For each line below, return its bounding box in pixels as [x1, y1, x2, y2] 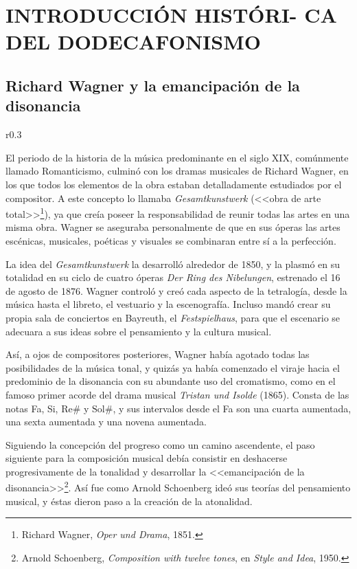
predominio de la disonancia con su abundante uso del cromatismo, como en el [5, 374, 336, 388]
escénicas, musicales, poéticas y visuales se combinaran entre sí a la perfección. [5, 233, 336, 247]
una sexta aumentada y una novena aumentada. [5, 414, 207, 429]
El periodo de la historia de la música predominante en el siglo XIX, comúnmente [5, 150, 349, 164]
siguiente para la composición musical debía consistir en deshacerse [5, 451, 288, 465]
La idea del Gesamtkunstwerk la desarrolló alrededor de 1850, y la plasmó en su [5, 256, 341, 271]
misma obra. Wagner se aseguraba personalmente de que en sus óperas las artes [5, 220, 341, 234]
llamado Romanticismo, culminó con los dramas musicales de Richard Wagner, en [5, 164, 349, 178]
